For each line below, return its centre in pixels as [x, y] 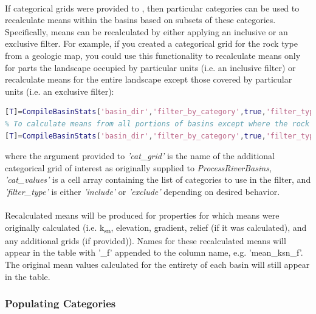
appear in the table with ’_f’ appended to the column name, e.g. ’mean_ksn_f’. [154, 252]
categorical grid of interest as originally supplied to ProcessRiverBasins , [138, 167]
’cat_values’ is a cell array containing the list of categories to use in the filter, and [158, 179]
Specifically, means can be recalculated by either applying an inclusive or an [146, 31]
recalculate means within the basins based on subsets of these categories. [140, 20]
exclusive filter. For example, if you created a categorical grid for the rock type [151, 43]
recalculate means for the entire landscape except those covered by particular [149, 79]
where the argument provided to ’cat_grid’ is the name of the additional [140, 156]
